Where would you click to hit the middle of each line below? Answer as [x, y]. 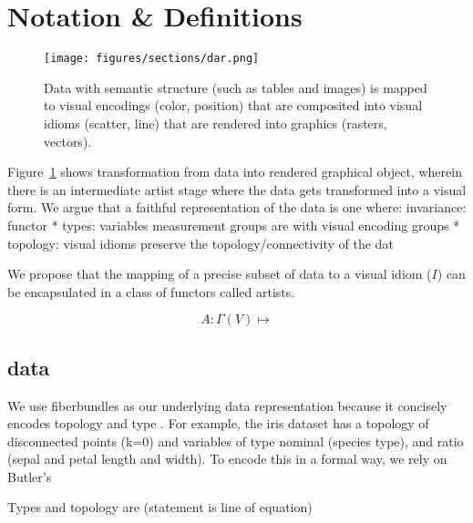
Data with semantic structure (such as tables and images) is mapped [236, 87]
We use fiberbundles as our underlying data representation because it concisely [227, 405]
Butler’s [30, 476]
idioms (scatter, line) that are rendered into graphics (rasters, [216, 123]
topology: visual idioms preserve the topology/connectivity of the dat [201, 243]
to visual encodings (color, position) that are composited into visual [233, 105]
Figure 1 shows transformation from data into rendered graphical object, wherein [235, 172]
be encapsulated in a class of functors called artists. [151, 291]
